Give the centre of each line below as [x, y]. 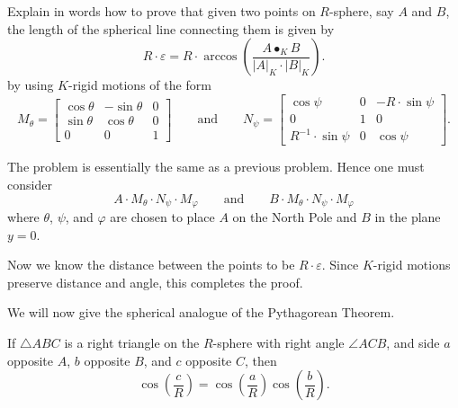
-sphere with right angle [278, 342]
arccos [220, 57]
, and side [413, 342]
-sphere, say [361, 11]
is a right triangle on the [132, 342]
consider [30, 184]
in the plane [408, 217]
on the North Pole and [295, 217]
